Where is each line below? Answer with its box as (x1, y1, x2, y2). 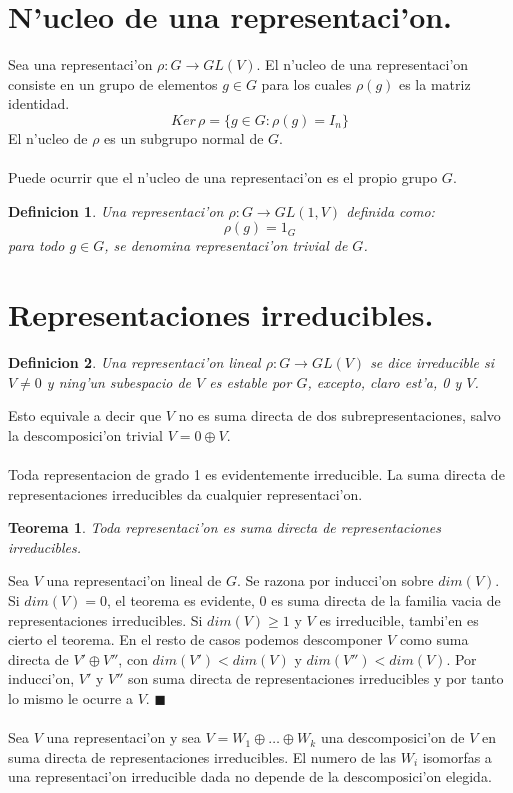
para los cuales (261, 73, 352, 94)
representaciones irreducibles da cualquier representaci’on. (8, 483, 363, 504)
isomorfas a (422, 746, 492, 767)
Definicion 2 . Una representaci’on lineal (8, 352, 261, 372)
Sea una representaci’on (8, 54, 153, 75)
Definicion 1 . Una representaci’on (8, 200, 224, 221)
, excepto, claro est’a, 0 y (307, 371, 462, 392)
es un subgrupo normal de (104, 127, 264, 148)
